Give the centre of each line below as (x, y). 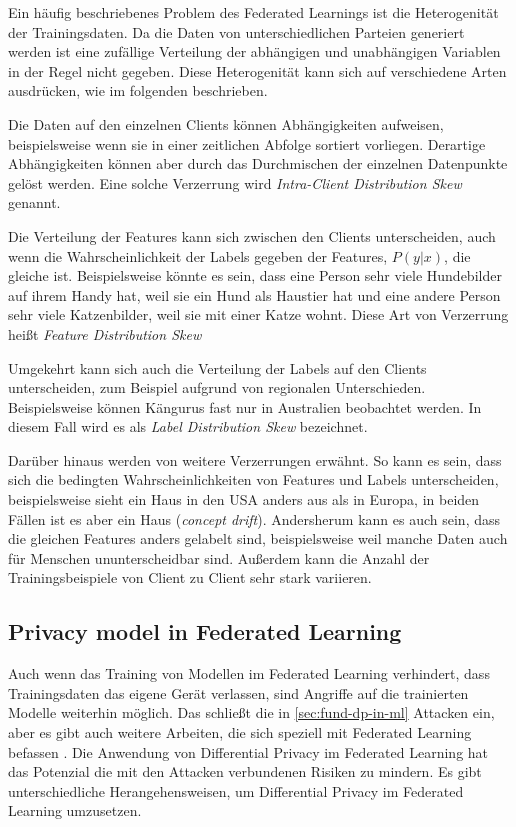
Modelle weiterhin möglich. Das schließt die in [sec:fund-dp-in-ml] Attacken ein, (251, 712)
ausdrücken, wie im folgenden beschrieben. (138, 90)
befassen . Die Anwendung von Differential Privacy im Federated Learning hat (248, 751)
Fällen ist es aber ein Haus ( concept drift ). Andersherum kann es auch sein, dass (254, 518)
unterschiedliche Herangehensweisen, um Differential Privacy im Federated (236, 790)
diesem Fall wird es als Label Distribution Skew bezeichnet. (188, 426)
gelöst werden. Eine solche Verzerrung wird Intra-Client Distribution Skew (235, 182)
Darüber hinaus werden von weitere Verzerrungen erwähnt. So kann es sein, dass (255, 459)
